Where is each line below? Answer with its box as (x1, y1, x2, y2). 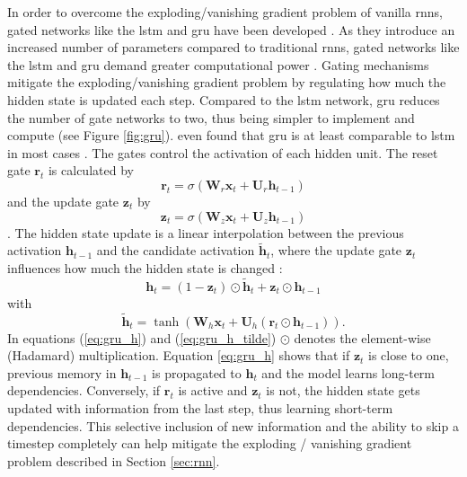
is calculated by (48, 161, 134, 180)
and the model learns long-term (261, 363, 436, 382)
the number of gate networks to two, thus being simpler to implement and (7, 108, 415, 127)
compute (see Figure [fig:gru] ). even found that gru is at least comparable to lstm (7, 126, 455, 145)
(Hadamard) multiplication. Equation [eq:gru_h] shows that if (7, 346, 350, 365)
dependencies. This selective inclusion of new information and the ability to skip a (7, 416, 459, 435)
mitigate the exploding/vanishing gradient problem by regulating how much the (7, 73, 446, 92)
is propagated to (152, 363, 242, 382)
